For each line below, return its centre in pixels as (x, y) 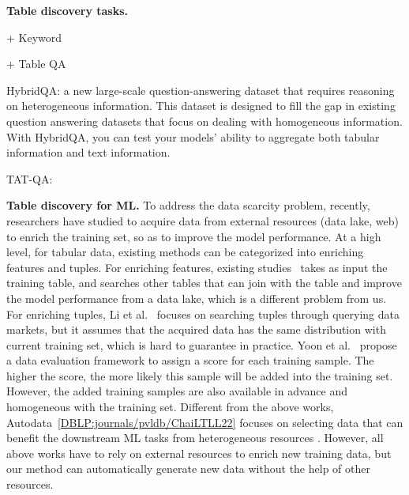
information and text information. (88, 152)
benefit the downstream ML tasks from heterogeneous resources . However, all (195, 438)
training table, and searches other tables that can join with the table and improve (204, 283)
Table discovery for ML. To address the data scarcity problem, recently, (188, 205)
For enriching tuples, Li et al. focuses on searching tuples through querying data (203, 314)
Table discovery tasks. (68, 10)
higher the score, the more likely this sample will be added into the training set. (200, 375)
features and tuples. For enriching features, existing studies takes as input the (197, 267)
